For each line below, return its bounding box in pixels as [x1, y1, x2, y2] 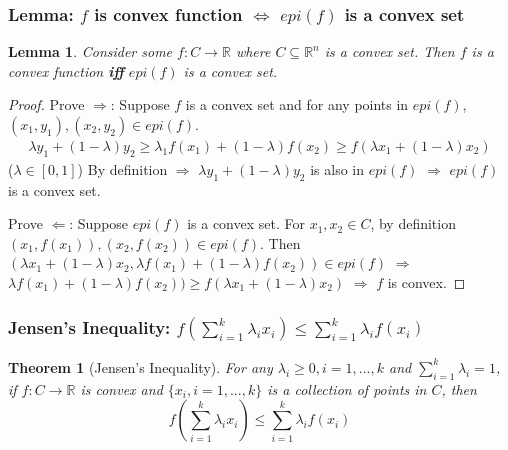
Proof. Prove [8, 94, 85, 115]
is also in [310, 158, 365, 179]
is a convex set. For [187, 213, 305, 234]
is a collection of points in [267, 378, 427, 399]
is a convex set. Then [324, 41, 455, 62]
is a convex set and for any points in [185, 94, 409, 115]
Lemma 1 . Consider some [8, 41, 173, 62]
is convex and [80, 378, 163, 399]
